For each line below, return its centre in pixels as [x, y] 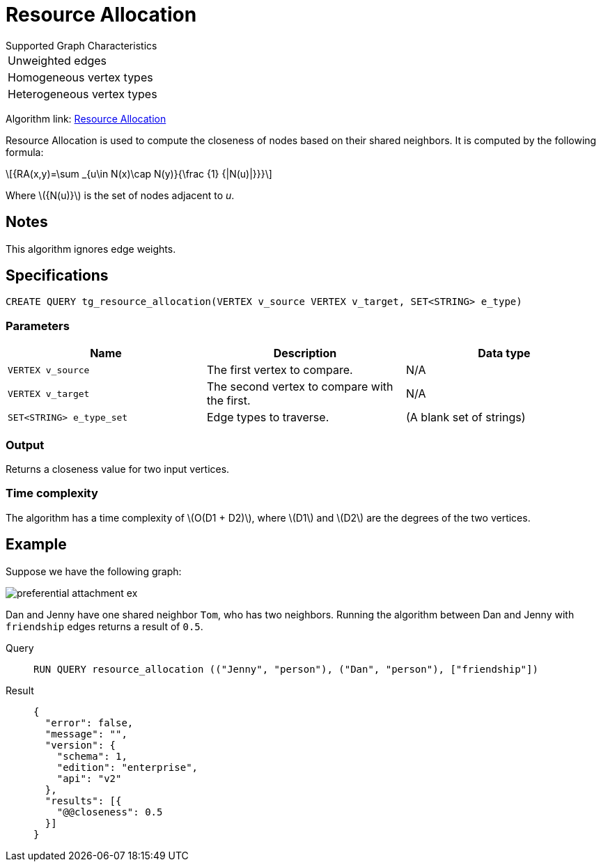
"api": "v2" [89, 778]
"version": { [80, 745]
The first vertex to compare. [280, 370]
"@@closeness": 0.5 [110, 812]
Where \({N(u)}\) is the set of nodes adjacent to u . [120, 195]
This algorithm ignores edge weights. [91, 249]
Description [305, 353]
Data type [504, 353]
